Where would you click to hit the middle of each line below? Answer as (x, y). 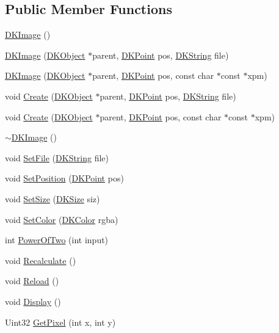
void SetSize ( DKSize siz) (53, 198)
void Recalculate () (41, 260)
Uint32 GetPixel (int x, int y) (60, 322)
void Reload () (32, 281)
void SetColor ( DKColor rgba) (62, 219)
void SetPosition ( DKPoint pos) (64, 178)
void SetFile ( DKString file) (57, 157)
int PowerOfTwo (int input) (57, 240)
